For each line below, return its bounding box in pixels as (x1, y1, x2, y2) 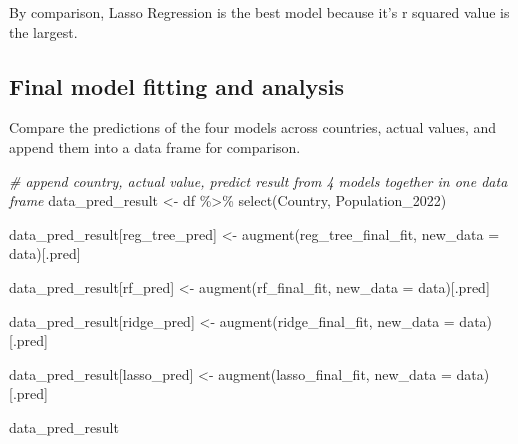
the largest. (9, 21, 78, 42)
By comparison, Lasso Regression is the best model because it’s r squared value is (9, 2, 510, 22)
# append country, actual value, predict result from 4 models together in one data (9, 170, 508, 191)
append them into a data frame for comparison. (9, 136, 301, 157)
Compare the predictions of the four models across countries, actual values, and (9, 117, 497, 138)
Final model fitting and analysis (9, 70, 345, 101)
